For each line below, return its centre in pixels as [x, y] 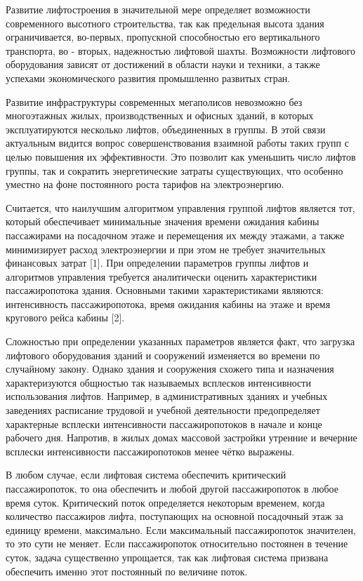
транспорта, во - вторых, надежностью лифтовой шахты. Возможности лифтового [181, 50]
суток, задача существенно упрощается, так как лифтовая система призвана [167, 557]
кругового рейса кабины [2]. [65, 318]
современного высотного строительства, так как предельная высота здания [165, 23]
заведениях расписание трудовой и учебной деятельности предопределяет [163, 410]
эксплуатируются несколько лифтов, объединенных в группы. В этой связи [166, 129]
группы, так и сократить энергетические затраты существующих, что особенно [174, 170]
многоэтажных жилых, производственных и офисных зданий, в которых [160, 115]
